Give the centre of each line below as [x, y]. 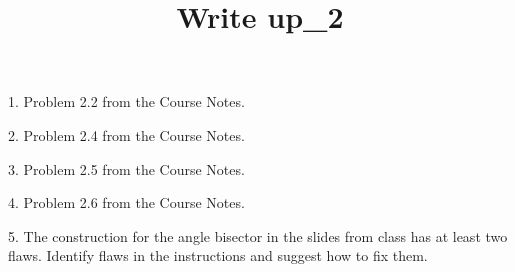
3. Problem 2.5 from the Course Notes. [126, 168]
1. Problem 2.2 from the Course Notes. [126, 101]
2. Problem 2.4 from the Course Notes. [126, 134]
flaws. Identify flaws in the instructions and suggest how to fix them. [218, 255]
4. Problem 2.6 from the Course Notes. [126, 202]
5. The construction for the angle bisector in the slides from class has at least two [258, 235]
